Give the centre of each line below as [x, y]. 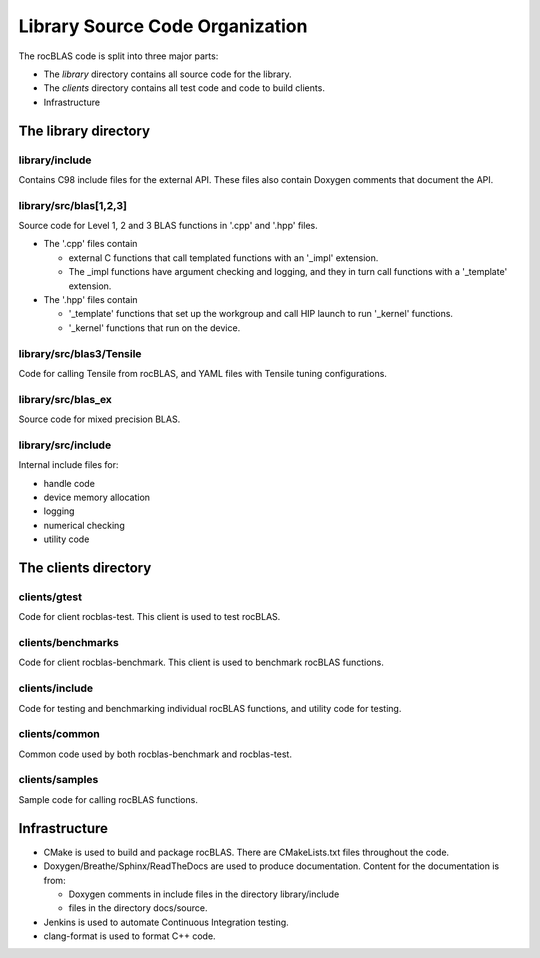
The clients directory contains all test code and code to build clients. [184, 88]
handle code [69, 483]
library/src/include [65, 445]
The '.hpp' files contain [91, 299]
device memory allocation [96, 497]
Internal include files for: [68, 465]
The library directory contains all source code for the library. [167, 74]
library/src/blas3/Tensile [80, 353]
